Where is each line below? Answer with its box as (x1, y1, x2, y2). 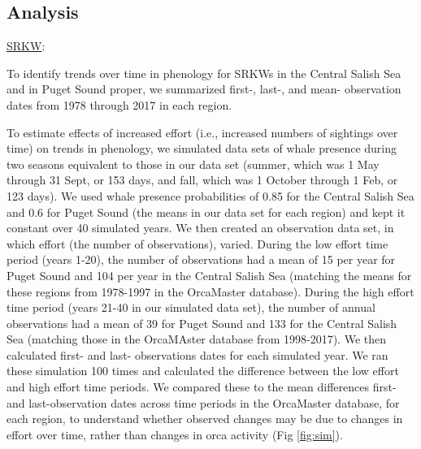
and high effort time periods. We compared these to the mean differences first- (7, 378, 397, 395)
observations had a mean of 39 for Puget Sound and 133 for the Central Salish (7, 314, 397, 331)
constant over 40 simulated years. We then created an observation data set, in (7, 219, 394, 236)
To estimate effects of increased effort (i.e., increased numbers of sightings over (7, 123, 398, 140)
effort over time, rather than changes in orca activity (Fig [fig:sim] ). (7, 425, 343, 443)
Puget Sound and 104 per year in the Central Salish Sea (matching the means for (7, 266, 412, 283)
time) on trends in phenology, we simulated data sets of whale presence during (7, 140, 397, 157)
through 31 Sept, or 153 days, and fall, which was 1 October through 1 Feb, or (7, 171, 398, 188)
